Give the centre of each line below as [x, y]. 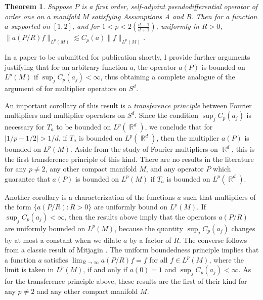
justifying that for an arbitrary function [66, 67]
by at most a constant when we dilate [63, 240]
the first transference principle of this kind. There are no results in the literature [129, 159]
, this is [243, 149]
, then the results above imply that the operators [140, 216]
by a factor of [150, 240]
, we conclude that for [179, 127]
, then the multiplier [188, 138]
